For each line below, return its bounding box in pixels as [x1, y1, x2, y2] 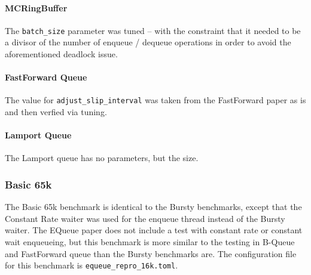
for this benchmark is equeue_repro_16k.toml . [5, 259, 178, 271]
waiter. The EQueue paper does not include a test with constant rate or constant [5, 224, 303, 236]
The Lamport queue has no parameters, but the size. [5, 152, 199, 164]
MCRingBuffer [5, 1, 68, 14]
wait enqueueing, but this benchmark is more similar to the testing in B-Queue [5, 236, 295, 248]
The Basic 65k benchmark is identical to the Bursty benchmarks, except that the [5, 200, 302, 213]
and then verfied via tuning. [5, 106, 107, 118]
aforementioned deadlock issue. [5, 48, 118, 60]
